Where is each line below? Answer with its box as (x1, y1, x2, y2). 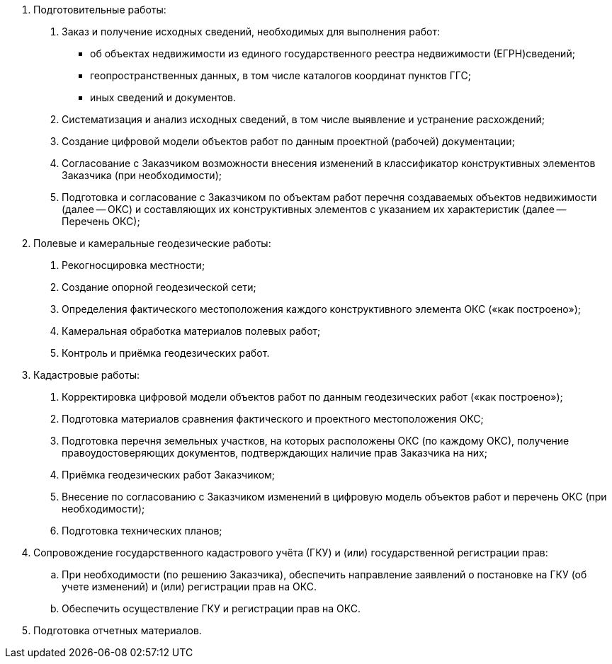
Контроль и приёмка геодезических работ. (62, 347, 270, 359)
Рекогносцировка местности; (62, 259, 205, 271)
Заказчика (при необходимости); (62, 169, 222, 181)
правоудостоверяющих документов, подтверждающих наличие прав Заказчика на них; (62, 447, 487, 459)
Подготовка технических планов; (62, 525, 222, 537)
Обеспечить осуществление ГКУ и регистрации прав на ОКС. (62, 602, 361, 614)
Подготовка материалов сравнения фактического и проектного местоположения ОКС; (62, 413, 484, 425)
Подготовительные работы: (33, 4, 166, 16)
